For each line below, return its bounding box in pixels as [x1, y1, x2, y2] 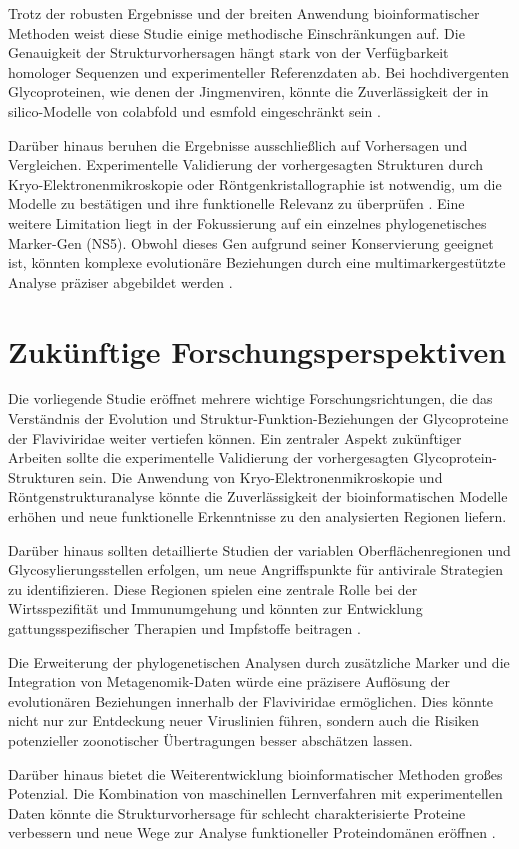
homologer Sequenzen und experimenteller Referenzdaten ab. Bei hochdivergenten [8, 61, 510, 82]
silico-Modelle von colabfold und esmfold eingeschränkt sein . [8, 100, 381, 121]
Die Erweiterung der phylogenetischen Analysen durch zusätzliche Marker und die [8, 651, 510, 672]
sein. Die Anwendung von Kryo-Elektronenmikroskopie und [79, 466, 443, 487]
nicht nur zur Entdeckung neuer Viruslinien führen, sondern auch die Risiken [8, 710, 480, 731]
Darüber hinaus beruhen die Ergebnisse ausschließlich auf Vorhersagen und [8, 134, 468, 155]
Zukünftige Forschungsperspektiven [8, 330, 507, 371]
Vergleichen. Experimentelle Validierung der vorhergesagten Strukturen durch [8, 154, 484, 175]
